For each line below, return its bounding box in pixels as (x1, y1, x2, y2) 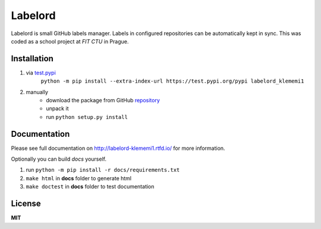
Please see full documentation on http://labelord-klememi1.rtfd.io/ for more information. (11, 145, 225, 152)
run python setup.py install (46, 113, 128, 120)
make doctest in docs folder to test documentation (26, 183, 155, 190)
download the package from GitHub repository (46, 97, 160, 104)
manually (26, 88, 49, 95)
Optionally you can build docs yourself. (11, 155, 107, 163)
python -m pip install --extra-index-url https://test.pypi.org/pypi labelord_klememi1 (40, 78, 304, 84)
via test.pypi (26, 69, 56, 76)
